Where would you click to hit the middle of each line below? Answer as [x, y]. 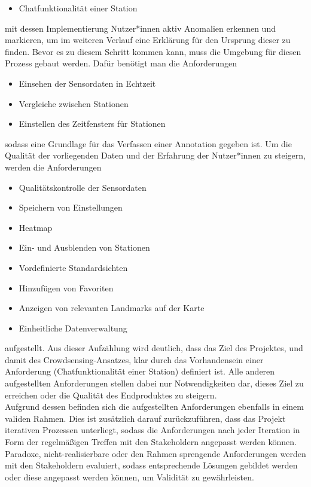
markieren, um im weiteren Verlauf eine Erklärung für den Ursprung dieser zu [148, 40]
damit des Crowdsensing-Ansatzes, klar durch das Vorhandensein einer [134, 359]
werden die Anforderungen [53, 167]
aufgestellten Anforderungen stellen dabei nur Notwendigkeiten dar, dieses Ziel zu [154, 383]
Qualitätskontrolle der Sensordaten [83, 187]
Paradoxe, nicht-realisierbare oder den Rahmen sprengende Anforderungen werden [155, 453]
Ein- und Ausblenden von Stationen [84, 247]
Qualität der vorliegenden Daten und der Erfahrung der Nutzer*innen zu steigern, [155, 155]
